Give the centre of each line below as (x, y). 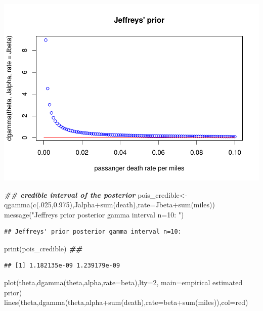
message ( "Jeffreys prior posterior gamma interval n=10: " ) (94, 214)
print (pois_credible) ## (43, 248)
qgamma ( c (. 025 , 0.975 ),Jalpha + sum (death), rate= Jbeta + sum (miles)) (109, 205)
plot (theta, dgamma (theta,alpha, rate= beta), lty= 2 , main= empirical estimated (123, 282)
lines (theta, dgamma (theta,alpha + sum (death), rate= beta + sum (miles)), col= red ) (126, 302)
